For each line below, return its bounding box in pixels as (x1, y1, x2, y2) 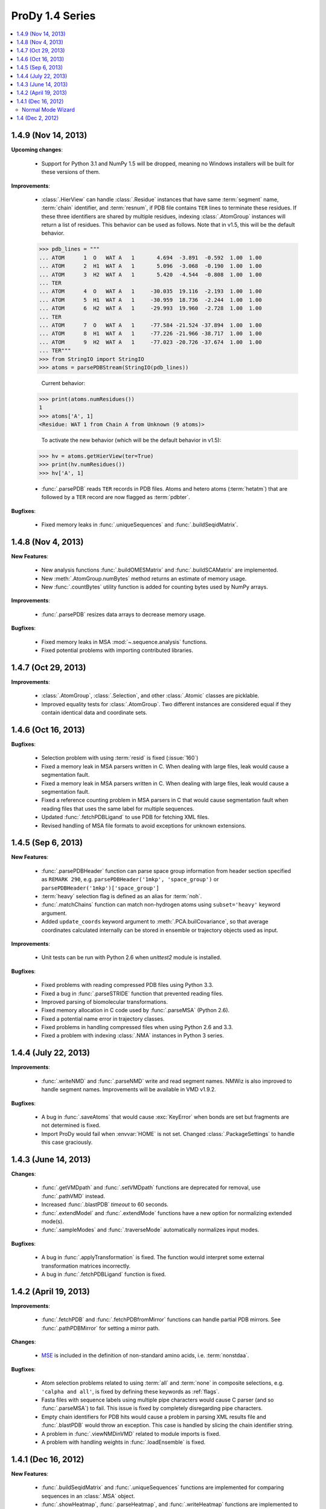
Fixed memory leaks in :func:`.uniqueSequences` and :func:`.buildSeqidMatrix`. (41, 521, 238, 528)
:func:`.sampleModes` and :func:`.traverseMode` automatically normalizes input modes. (41, 1226, 260, 1234)
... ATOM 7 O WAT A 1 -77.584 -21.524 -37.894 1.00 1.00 (39, 322, 262, 328)
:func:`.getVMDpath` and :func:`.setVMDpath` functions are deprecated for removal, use (41, 1184, 261, 1192)
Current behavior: (41, 379, 86, 386)
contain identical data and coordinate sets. (41, 709, 147, 716)
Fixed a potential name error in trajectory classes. (41, 1015, 165, 1022)
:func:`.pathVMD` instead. (41, 1192, 106, 1199)
